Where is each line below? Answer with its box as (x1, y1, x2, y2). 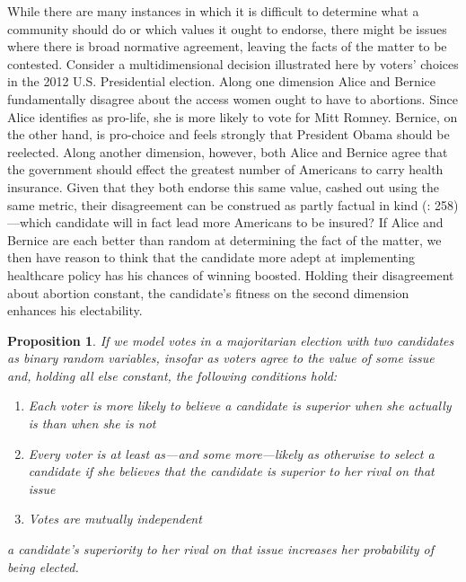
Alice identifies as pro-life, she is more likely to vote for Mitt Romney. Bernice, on (7, 107, 458, 126)
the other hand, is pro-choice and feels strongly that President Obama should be (7, 125, 450, 144)
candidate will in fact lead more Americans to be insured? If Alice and (56, 213, 444, 232)
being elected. (7, 557, 79, 576)
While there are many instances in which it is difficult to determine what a (7, 2, 419, 20)
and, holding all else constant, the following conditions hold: (7, 366, 338, 384)
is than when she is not (28, 414, 156, 433)
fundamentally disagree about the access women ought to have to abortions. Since (7, 89, 459, 108)
